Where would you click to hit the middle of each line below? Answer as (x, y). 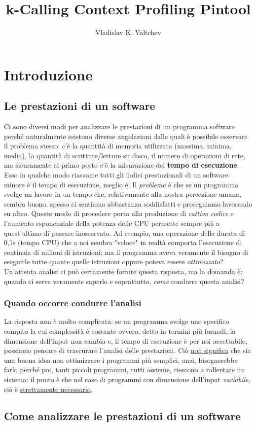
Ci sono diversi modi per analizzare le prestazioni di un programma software (119, 126)
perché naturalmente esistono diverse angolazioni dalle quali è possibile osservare (126, 136)
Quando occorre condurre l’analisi (73, 303)
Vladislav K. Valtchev (128, 32)
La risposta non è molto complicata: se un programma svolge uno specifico (117, 321)
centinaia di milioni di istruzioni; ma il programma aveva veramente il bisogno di (126, 252)
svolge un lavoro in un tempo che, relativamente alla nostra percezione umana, (123, 194)
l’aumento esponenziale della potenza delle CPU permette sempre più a (112, 223)
